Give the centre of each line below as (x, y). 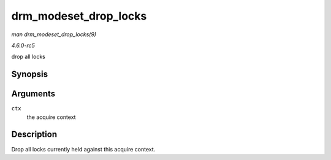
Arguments (33, 94)
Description (34, 135)
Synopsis (30, 74)
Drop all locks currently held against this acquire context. (83, 149)
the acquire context (51, 117)
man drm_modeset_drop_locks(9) (54, 34)
